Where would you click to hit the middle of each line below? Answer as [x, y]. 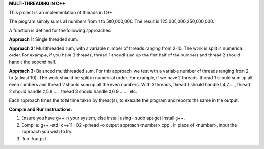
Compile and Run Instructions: [41, 109]
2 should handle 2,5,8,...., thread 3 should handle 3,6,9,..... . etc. [73, 91]
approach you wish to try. [47, 132]
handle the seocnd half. [33, 62]
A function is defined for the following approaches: [60, 30]
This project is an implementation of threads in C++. [62, 13]
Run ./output [34, 138]
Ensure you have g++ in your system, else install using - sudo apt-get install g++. [103, 118]
